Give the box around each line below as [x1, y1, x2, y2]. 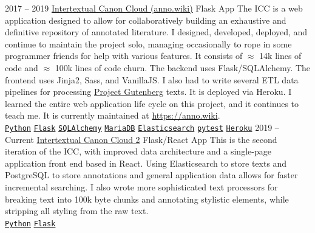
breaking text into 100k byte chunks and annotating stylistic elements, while [5, 192, 289, 205]
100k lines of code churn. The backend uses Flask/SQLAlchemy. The [55, 61, 311, 74]
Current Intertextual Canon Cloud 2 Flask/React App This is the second [5, 133, 277, 145]
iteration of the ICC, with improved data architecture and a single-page [5, 145, 271, 158]
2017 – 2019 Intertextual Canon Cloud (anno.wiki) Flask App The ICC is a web [5, 2, 303, 14]
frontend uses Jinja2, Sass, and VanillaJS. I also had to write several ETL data [5, 73, 299, 86]
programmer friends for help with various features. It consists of [5, 49, 243, 62]
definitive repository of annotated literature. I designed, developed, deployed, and [5, 26, 308, 38]
